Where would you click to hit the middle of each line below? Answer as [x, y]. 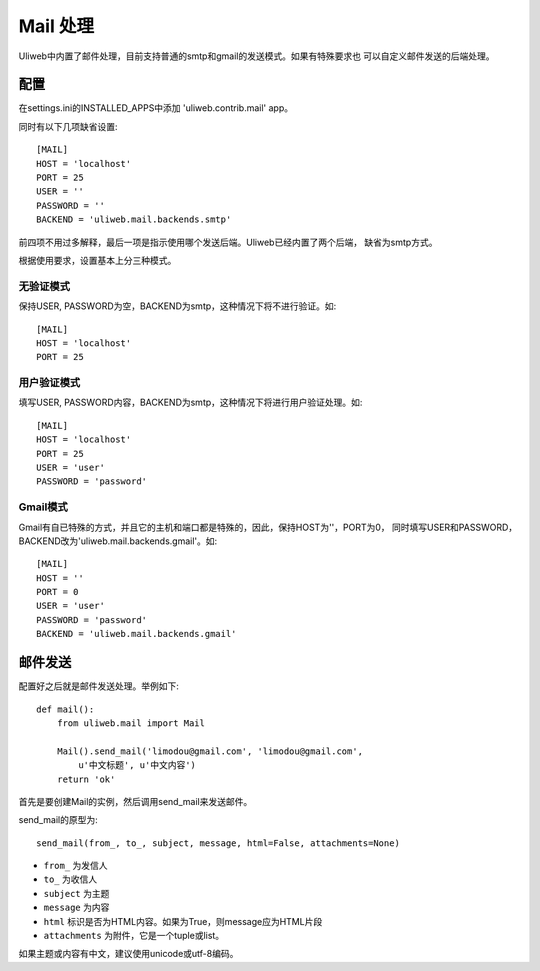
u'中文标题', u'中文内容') [137, 765]
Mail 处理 [56, 26]
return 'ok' [86, 779]
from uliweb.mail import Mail [130, 723]
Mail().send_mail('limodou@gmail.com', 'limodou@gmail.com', [210, 751]
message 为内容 [76, 907]
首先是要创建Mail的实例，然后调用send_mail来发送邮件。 [135, 801]
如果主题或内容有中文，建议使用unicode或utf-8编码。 [128, 954]
